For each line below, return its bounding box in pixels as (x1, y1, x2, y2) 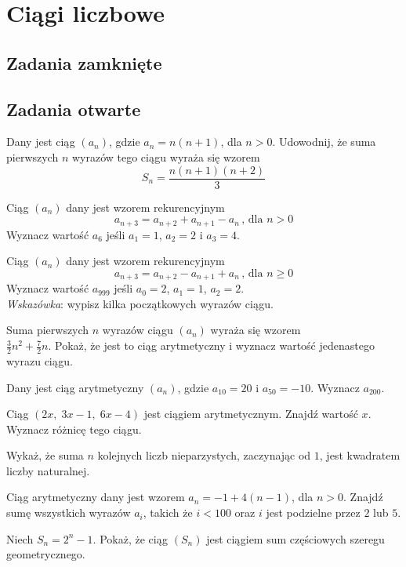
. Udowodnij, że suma (272, 133, 376, 150)
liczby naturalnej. (6, 462, 90, 478)
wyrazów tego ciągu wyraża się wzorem (71, 148, 260, 165)
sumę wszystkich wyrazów (6, 504, 131, 521)
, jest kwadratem (319, 447, 401, 463)
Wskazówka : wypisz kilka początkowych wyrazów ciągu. (6, 295, 274, 311)
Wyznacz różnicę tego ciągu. (6, 420, 142, 437)
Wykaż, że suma (6, 447, 84, 463)
